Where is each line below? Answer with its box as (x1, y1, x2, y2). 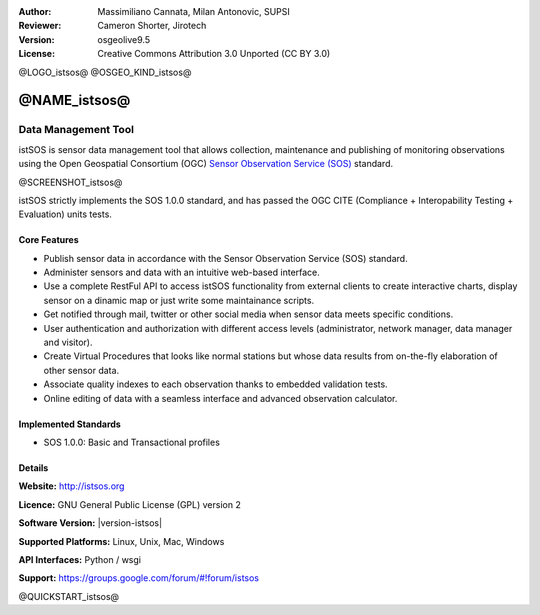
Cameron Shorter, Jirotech (97, 20, 207, 32)
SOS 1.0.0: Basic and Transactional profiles (43, 436, 220, 448)
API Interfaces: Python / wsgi (18, 553, 142, 565)
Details (18, 461, 49, 474)
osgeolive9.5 (97, 33, 150, 45)
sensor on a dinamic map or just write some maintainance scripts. (43, 294, 315, 306)
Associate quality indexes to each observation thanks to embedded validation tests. (43, 378, 389, 390)
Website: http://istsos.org (18, 480, 125, 492)
